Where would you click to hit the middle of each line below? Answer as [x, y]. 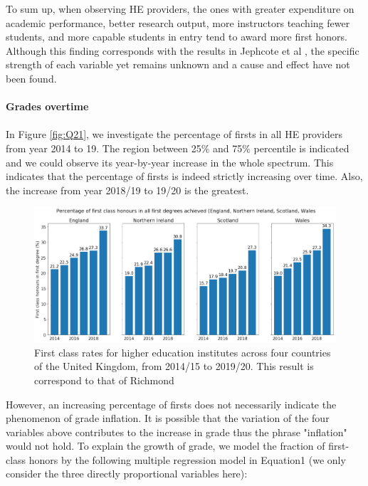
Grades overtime [47, 106]
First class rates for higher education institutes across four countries [183, 352]
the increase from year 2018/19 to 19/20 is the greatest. [127, 190]
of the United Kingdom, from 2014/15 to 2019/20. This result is [174, 366]
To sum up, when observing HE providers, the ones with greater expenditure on [180, 9]
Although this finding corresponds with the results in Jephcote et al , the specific [183, 50]
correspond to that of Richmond [104, 380]
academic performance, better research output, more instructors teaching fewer [178, 22]
